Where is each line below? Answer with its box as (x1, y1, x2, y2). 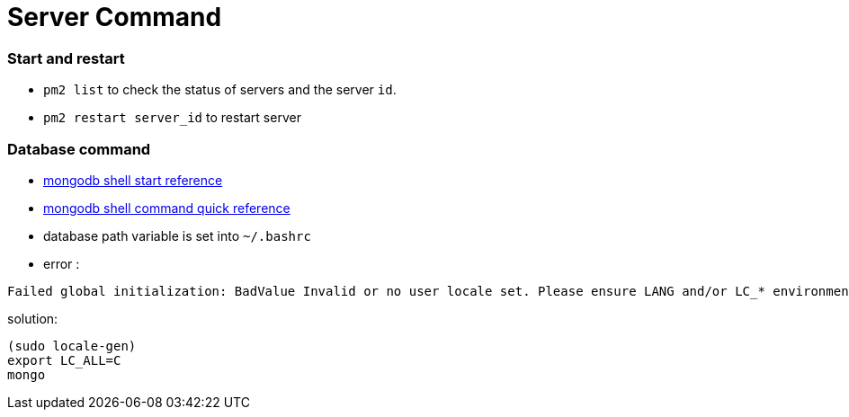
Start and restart (7, 49, 125, 67)
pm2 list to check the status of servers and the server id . (43, 82, 397, 98)
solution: (7, 310, 58, 326)
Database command (7, 139, 151, 158)
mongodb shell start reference (43, 172, 223, 188)
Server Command (7, 2, 222, 32)
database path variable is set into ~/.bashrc (43, 227, 311, 244)
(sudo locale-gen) (7, 338, 137, 353)
